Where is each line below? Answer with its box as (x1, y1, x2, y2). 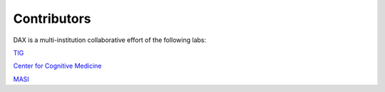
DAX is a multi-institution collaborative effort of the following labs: (13, 36, 207, 44)
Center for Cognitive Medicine (13, 61, 102, 71)
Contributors (13, 11, 92, 26)
